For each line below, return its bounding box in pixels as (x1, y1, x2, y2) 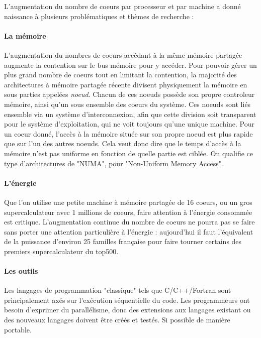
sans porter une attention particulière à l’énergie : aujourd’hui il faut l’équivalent (4, 226, 253, 237)
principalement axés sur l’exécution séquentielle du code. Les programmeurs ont (4, 294, 250, 305)
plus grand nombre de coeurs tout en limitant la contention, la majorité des (4, 69, 237, 80)
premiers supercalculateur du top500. (4, 246, 119, 256)
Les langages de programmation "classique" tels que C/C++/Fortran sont (4, 285, 231, 295)
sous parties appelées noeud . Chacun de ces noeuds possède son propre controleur (4, 89, 255, 99)
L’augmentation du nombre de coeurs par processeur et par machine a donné (4, 1, 241, 11)
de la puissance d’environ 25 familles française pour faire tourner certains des (4, 236, 242, 247)
